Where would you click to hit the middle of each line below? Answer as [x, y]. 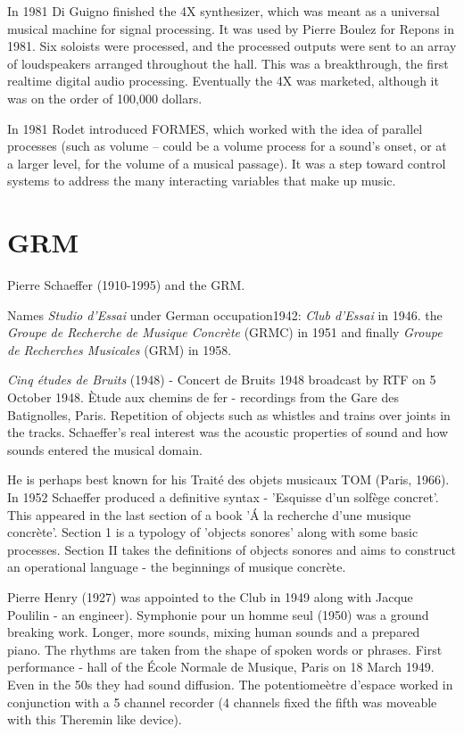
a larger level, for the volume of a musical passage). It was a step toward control [227, 163]
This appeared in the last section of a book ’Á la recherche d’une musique [209, 514]
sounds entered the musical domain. [105, 449]
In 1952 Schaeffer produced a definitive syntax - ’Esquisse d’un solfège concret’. [223, 497]
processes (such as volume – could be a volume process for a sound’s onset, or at [227, 146]
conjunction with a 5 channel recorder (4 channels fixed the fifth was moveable [222, 702]
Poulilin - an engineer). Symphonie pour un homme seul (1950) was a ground [218, 614]
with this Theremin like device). [95, 719]
